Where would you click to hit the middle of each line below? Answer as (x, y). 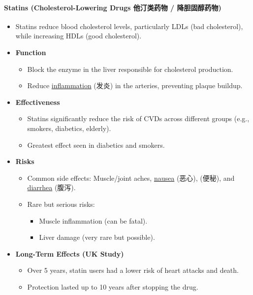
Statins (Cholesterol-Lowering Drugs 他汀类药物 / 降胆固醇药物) (113, 7)
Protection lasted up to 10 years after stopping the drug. (113, 286)
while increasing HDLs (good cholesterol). (79, 36)
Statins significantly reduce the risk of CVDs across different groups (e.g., (138, 118)
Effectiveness (38, 102)
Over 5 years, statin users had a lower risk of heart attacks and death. (133, 270)
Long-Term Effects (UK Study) (70, 253)
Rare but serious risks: (61, 204)
